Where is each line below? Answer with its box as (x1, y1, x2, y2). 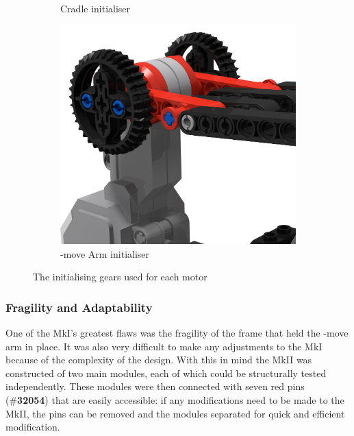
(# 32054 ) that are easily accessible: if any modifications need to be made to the (5, 393, 344, 407)
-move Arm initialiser (60, 246, 150, 261)
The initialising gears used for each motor (33, 269, 207, 284)
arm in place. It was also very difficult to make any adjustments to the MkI (5, 339, 323, 353)
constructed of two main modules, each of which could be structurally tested (5, 365, 327, 380)
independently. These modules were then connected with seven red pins (5, 379, 305, 393)
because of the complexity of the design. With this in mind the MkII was (5, 352, 312, 367)
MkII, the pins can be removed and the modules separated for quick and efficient (5, 406, 345, 420)
